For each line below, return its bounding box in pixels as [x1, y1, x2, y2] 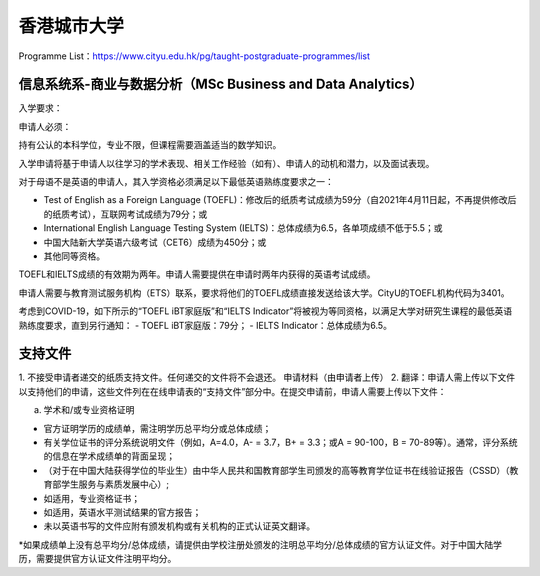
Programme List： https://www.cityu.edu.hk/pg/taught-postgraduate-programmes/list [18, 50, 370, 62]
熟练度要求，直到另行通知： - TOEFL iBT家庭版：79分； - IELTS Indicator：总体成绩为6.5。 [18, 319, 392, 331]
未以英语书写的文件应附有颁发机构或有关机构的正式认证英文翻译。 [43, 520, 315, 532]
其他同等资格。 [43, 250, 105, 262]
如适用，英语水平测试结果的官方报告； [43, 506, 202, 518]
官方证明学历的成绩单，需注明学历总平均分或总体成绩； [43, 422, 272, 434]
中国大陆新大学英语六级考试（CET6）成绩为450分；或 [43, 236, 267, 248]
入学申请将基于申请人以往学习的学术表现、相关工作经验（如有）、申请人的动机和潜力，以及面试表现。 [18, 157, 435, 169]
